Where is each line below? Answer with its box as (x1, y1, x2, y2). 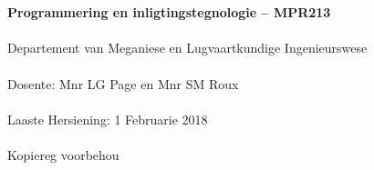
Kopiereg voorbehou (7, 145, 119, 164)
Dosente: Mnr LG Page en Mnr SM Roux (7, 74, 239, 93)
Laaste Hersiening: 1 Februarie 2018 (7, 109, 208, 128)
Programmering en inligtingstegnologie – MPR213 (7, 3, 331, 22)
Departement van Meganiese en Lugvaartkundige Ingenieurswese (7, 38, 368, 57)
